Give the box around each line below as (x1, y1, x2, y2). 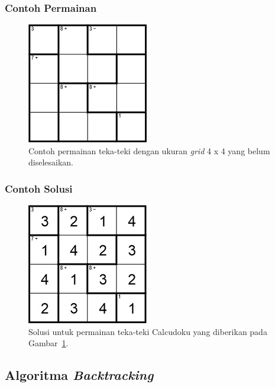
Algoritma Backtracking (5, 366, 154, 384)
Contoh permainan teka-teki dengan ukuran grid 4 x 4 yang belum (28, 144, 270, 157)
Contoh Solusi (5, 181, 73, 196)
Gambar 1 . (28, 337, 69, 349)
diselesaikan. (28, 156, 73, 168)
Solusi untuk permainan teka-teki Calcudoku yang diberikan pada (28, 325, 267, 337)
